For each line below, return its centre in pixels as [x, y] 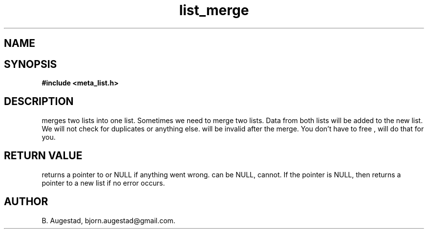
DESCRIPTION [39, 102]
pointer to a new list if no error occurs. [103, 183]
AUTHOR [26, 202]
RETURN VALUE [43, 156]
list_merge [214, 10]
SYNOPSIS [31, 64]
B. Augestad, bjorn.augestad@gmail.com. [108, 220]
